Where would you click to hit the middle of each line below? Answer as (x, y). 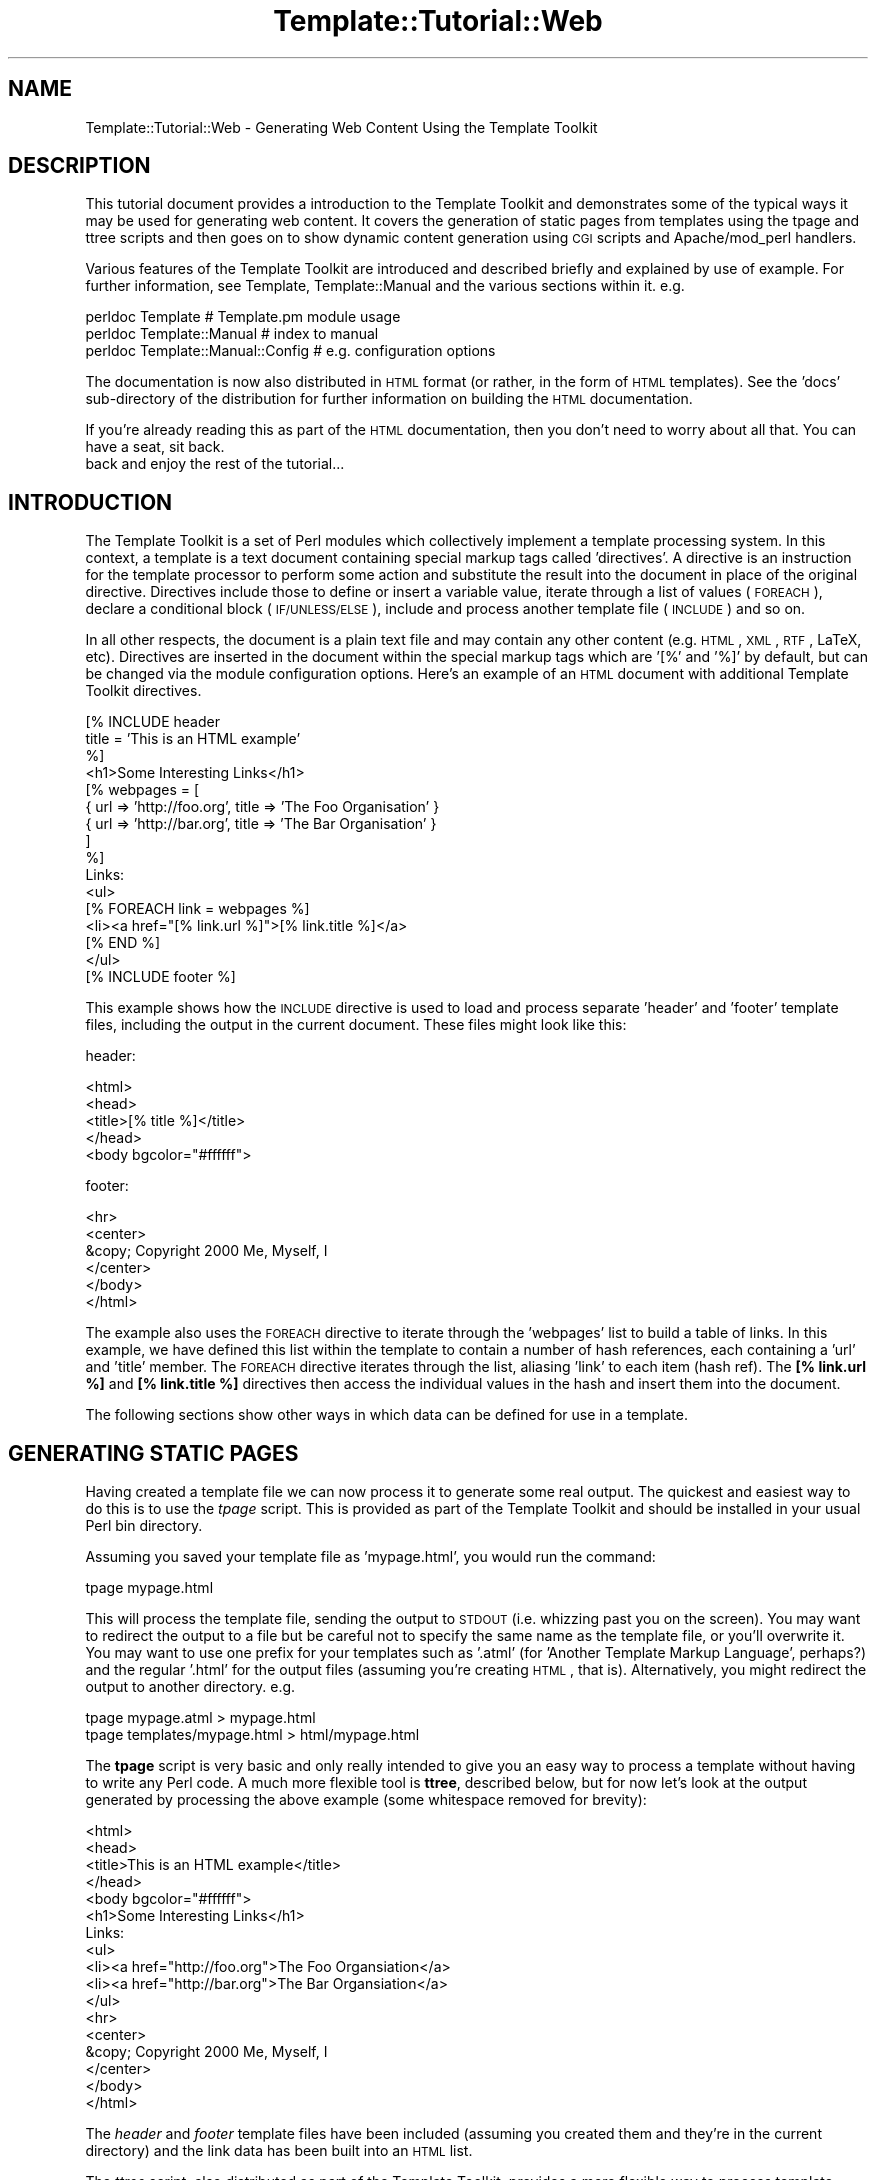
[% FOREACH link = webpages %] (197, 909)
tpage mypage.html (149, 1588)
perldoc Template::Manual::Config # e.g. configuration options (290, 351)
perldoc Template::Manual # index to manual (232, 334)
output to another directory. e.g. (190, 1687)
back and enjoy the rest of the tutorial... (215, 464)
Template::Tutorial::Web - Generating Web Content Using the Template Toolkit (341, 127)
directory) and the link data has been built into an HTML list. (279, 2151)
